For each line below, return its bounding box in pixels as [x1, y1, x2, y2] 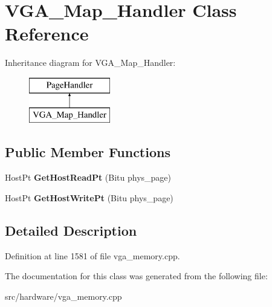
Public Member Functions [5, 143, 170, 161]
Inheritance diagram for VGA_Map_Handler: [5, 56, 176, 69]
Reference [5, 21, 89, 46]
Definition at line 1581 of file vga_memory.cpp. [5, 249, 180, 262]
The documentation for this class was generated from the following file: [5, 270, 268, 282]
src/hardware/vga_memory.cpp [5, 289, 122, 302]
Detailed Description [5, 221, 137, 239]
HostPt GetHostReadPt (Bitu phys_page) [5, 171, 172, 184]
